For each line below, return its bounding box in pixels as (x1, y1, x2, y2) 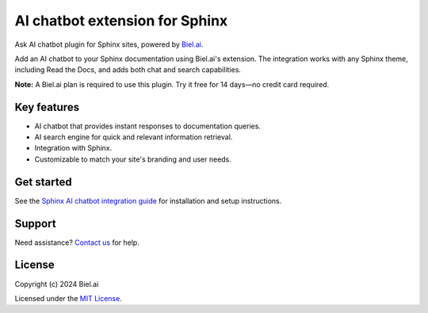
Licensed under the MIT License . (14, 293, 122, 303)
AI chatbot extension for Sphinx (14, 12, 228, 29)
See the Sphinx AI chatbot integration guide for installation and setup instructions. (14, 196, 282, 205)
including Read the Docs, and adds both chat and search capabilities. (14, 65, 242, 74)
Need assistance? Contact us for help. (14, 238, 140, 247)
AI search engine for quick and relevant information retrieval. (34, 132, 233, 142)
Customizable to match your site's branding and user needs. (34, 155, 231, 164)
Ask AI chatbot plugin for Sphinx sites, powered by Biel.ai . (14, 40, 204, 49)
